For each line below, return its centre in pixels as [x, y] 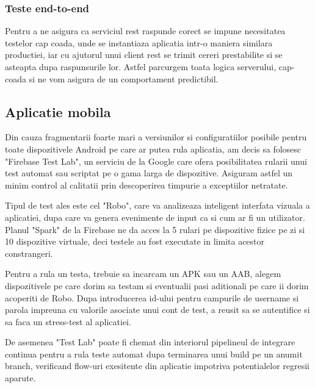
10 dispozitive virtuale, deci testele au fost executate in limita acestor [135, 241]
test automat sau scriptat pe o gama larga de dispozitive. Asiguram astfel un [149, 173]
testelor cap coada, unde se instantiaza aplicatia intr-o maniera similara [139, 42]
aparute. [20, 378]
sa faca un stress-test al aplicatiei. [68, 321]
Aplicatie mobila [58, 111]
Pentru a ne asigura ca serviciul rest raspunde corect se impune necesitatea [145, 31]
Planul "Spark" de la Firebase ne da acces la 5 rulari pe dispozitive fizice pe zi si [155, 229]
